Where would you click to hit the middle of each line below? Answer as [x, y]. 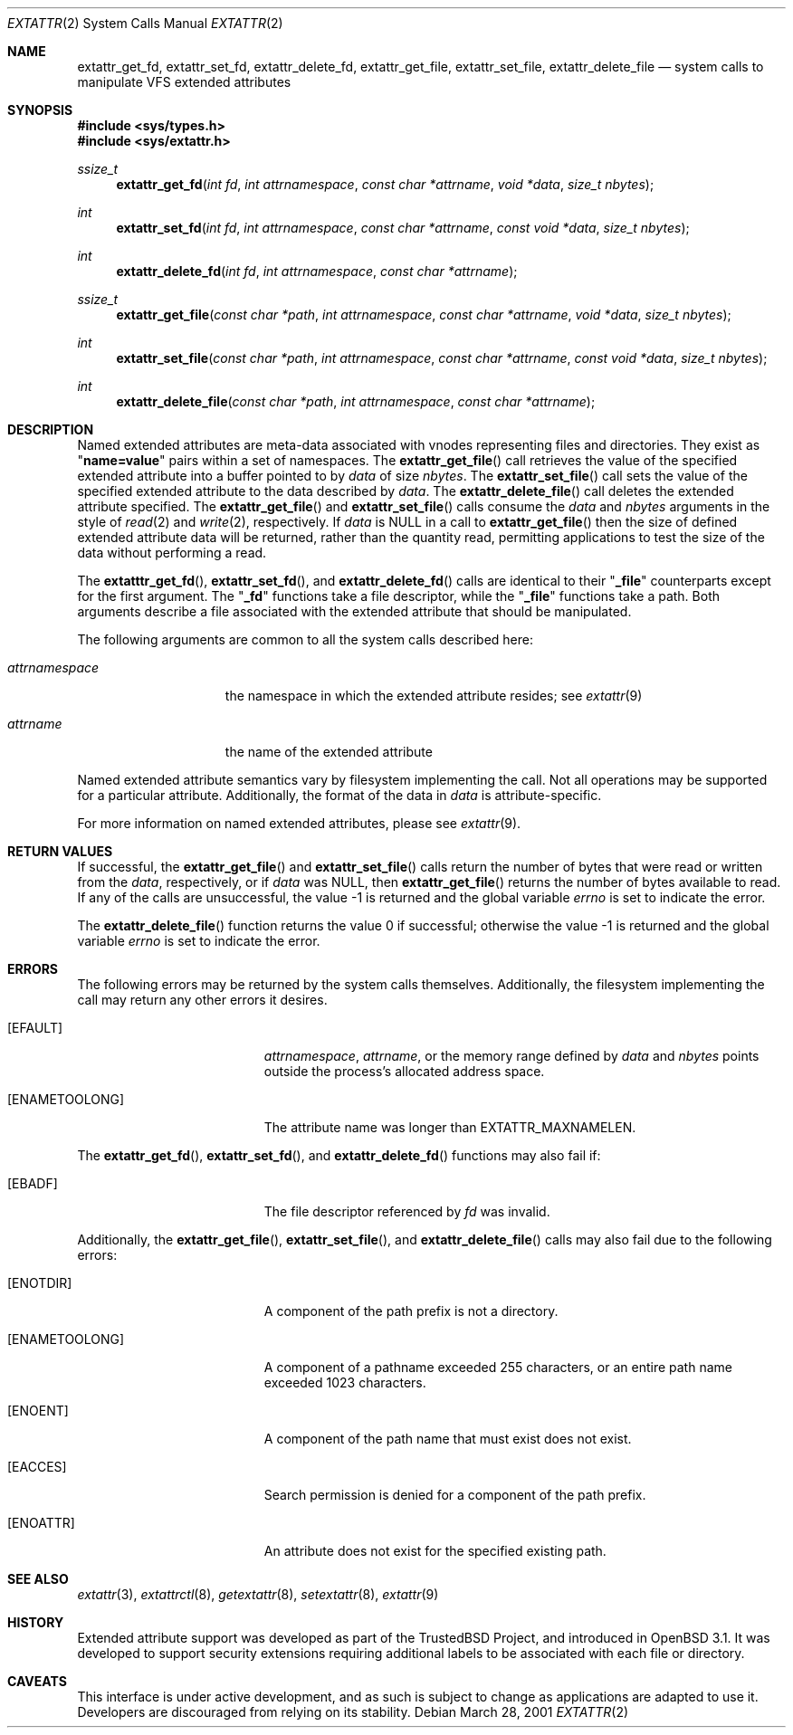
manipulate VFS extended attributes [184, 82]
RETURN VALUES [60, 851]
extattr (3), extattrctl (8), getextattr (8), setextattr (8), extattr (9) [258, 1594]
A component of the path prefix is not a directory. [411, 1311]
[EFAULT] [35, 1028]
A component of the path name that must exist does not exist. [448, 1439]
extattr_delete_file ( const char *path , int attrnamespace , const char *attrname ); [356, 401]
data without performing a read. [172, 553]
